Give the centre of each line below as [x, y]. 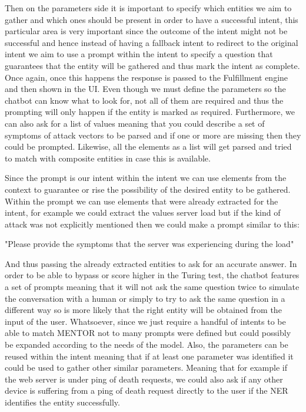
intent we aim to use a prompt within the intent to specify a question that [139, 54]
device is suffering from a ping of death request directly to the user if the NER [147, 390]
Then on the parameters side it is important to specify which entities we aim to [148, 8]
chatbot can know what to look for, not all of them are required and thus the [144, 100]
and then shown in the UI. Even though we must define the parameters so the [145, 89]
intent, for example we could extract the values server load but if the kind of [143, 212]
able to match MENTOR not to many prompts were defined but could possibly [148, 333]
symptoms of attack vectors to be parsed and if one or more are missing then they [153, 135]
